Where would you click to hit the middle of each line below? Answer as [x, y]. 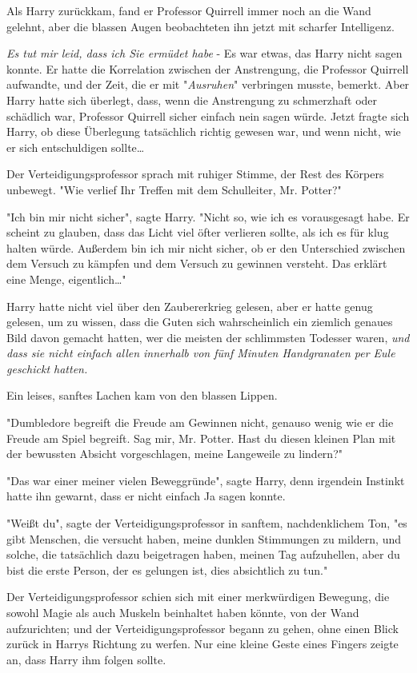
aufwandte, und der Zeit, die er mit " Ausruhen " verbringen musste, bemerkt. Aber [208, 84]
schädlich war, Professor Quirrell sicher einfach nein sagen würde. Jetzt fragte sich [208, 115]
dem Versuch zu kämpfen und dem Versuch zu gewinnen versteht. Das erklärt [197, 263]
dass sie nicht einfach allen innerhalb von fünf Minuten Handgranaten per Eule [201, 353]
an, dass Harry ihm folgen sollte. [86, 659]
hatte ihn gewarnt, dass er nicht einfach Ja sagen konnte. [146, 496]
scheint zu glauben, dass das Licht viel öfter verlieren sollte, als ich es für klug [198, 232]
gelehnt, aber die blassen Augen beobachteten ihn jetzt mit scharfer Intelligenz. [200, 26]
